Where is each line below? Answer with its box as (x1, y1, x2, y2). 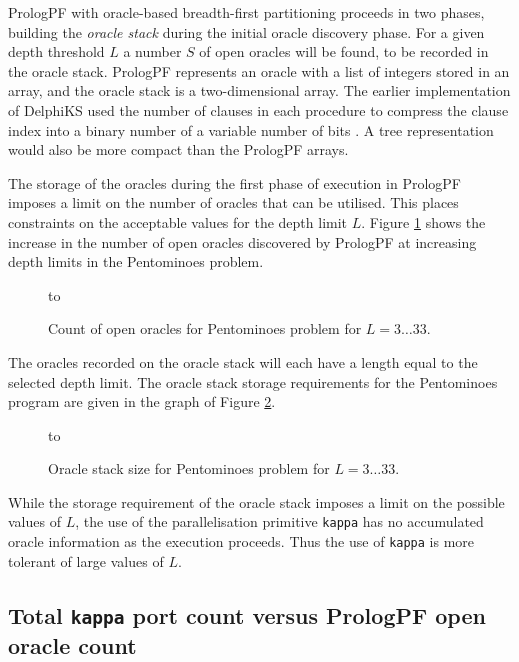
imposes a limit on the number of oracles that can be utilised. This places (8, 192, 459, 213)
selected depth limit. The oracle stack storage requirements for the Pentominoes (8, 371, 498, 392)
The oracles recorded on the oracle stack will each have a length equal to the (8, 351, 478, 372)
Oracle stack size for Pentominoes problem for (48, 458, 330, 479)
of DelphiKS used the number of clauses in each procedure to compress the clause (8, 99, 509, 120)
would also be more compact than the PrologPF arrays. (8, 139, 349, 160)
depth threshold (8, 41, 105, 62)
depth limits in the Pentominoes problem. (8, 251, 264, 272)
